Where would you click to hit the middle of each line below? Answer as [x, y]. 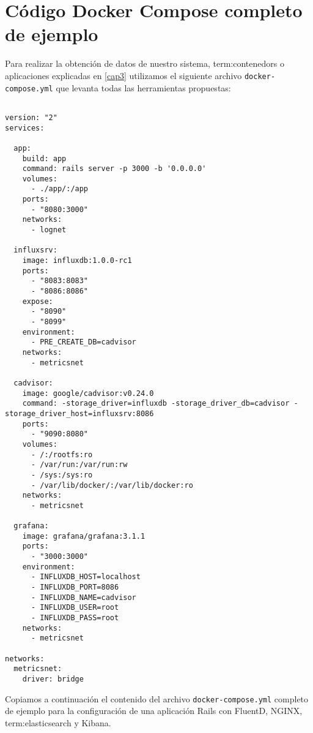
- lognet [49, 230]
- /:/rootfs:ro [62, 454]
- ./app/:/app [60, 189]
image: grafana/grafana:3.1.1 [84, 536]
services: [25, 128]
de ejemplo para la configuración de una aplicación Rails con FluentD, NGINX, [154, 711]
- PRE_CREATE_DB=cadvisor [83, 342]
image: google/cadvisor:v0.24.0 [88, 393]
